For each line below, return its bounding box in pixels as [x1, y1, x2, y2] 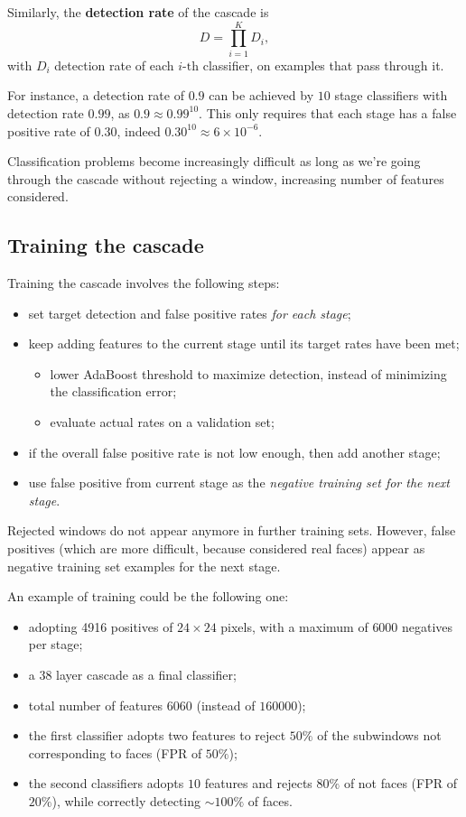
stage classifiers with [334, 86, 448, 105]
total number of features [28, 695, 163, 714]
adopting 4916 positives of [28, 617, 173, 636]
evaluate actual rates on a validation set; [50, 413, 275, 432]
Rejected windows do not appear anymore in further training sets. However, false [7, 521, 456, 540]
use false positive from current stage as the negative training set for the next [28, 473, 450, 492]
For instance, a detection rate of [7, 86, 184, 105]
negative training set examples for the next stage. [7, 556, 281, 575]
